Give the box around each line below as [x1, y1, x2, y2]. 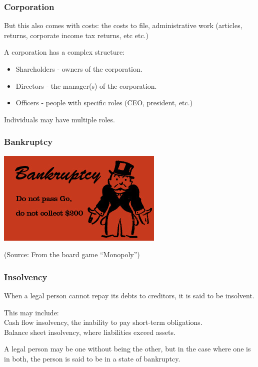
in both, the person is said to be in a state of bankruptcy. [4, 353, 180, 363]
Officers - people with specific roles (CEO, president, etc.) [15, 97, 193, 108]
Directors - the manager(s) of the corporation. [15, 80, 157, 91]
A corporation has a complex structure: [4, 47, 125, 57]
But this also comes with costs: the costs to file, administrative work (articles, [4, 20, 242, 31]
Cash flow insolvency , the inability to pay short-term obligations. [4, 317, 202, 327]
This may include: [4, 307, 59, 317]
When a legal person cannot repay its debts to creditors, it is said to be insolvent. [4, 290, 254, 300]
